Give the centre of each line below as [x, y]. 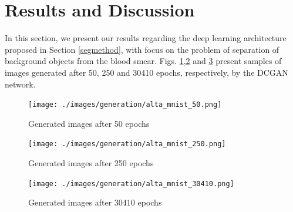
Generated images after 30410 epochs [95, 202]
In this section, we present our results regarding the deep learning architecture [146, 38]
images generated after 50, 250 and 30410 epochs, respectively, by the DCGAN [146, 72]
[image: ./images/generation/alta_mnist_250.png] [127, 144]
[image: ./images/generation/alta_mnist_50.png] [125, 105]
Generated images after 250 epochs [91, 163]
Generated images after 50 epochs [89, 123]
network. [20, 84]
